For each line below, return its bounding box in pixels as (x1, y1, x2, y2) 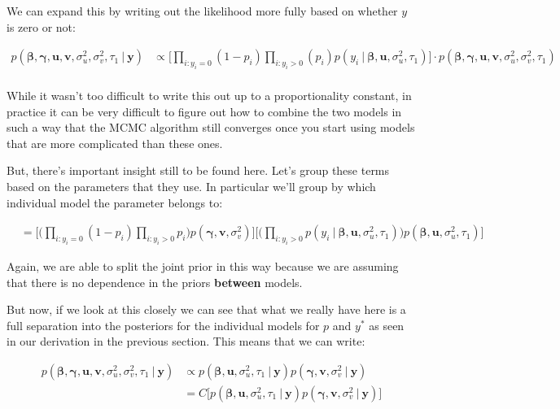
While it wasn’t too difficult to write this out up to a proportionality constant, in (7, 87, 412, 103)
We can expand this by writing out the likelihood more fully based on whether (7, 2, 398, 19)
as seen (369, 316, 405, 333)
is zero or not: (7, 18, 76, 35)
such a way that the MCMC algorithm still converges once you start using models (7, 119, 415, 136)
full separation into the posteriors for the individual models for (7, 316, 320, 333)
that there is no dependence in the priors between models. (7, 273, 303, 290)
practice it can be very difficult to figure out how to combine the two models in (7, 102, 402, 120)
